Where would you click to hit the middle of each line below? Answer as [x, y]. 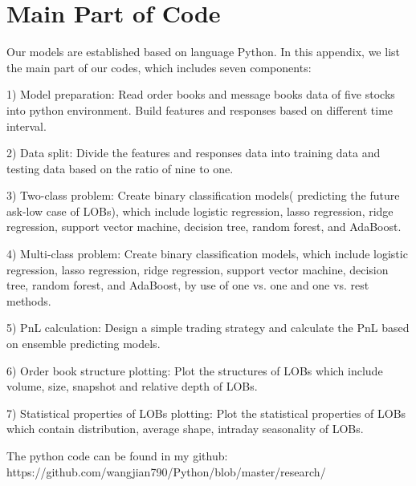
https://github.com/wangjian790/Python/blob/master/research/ [166, 471]
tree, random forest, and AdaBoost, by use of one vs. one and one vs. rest [188, 285]
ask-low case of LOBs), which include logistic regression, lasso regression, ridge [200, 211]
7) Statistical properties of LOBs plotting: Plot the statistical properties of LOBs [206, 413]
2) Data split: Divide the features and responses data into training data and [194, 153]
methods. [29, 300]
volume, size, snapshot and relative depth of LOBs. [132, 386]
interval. [27, 126]
